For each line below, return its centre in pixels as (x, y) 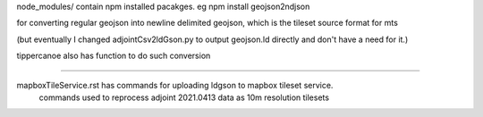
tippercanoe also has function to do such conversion (114, 56)
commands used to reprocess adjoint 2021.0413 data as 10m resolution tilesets (184, 97)
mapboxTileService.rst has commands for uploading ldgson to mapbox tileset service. (175, 85)
